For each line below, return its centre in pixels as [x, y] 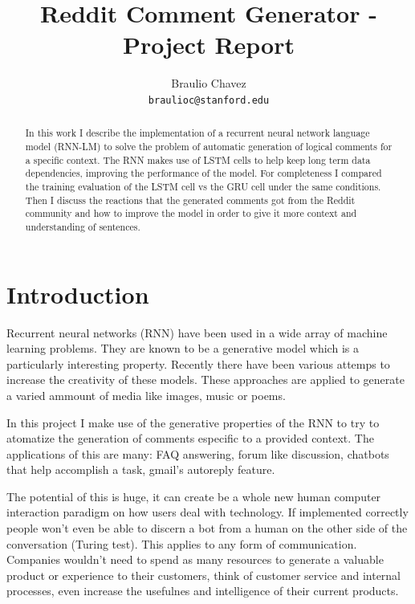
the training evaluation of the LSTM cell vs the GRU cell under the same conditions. [203, 186]
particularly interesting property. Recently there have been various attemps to [198, 363]
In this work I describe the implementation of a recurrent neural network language [197, 133]
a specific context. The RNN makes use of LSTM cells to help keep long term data [198, 159]
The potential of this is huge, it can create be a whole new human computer [194, 496]
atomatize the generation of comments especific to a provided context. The [190, 438]
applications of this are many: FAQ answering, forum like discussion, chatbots [198, 453]
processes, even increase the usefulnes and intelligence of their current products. [203, 591]
